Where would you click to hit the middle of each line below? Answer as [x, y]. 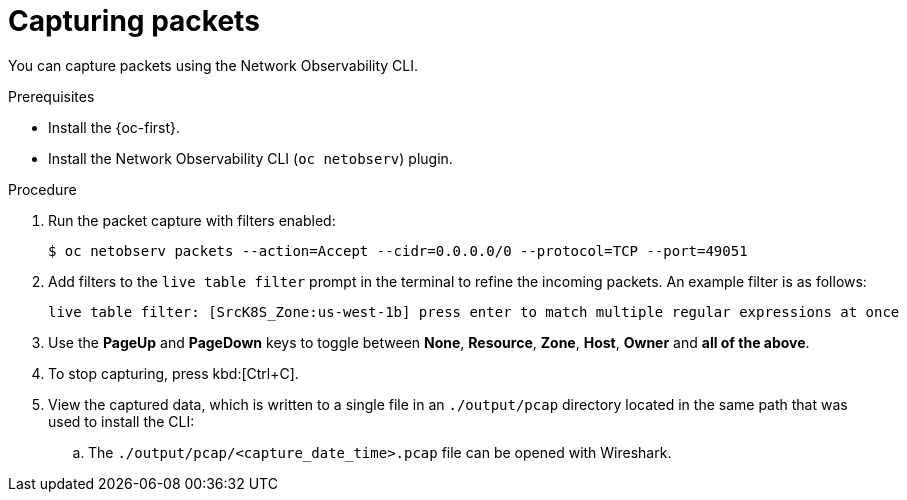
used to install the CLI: [121, 421]
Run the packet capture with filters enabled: [192, 220]
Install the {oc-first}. [114, 127]
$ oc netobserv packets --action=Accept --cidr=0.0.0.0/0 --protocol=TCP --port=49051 [398, 250]
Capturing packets [134, 21]
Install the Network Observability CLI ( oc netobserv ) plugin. [250, 158]
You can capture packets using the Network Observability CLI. [213, 65]
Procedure [42, 189]
